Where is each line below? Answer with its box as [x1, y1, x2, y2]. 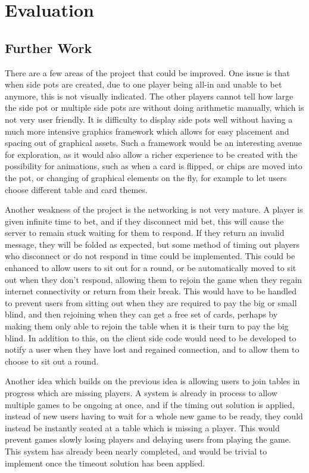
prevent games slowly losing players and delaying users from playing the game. [5, 433, 291, 446]
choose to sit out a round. [5, 354, 99, 367]
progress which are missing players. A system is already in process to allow [5, 387, 277, 399]
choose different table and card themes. [5, 183, 148, 195]
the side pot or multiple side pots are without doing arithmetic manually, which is [5, 101, 304, 114]
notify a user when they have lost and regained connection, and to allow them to [5, 343, 299, 356]
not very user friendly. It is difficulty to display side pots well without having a [5, 113, 293, 125]
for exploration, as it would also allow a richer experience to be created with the [5, 148, 298, 160]
